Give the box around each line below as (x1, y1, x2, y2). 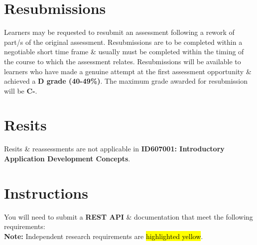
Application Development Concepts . (4, 153, 130, 163)
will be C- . (4, 85, 37, 96)
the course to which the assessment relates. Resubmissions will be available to (4, 56, 241, 66)
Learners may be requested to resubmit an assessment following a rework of (4, 27, 235, 37)
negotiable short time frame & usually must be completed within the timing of (4, 46, 244, 57)
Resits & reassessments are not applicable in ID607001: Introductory (4, 143, 225, 154)
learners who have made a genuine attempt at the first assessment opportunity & (4, 66, 252, 76)
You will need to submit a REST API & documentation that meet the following (4, 211, 253, 222)
